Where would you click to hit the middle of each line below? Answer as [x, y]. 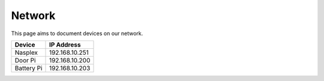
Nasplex [26, 52]
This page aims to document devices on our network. [77, 33]
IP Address [65, 45]
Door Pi [25, 60]
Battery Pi [28, 68]
